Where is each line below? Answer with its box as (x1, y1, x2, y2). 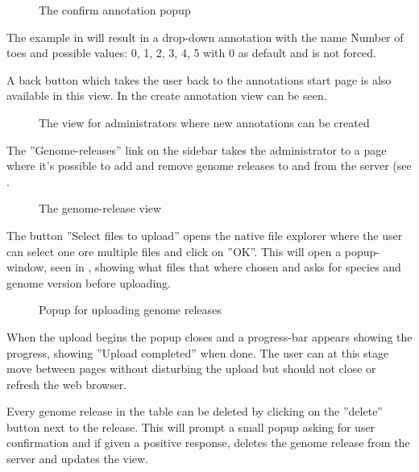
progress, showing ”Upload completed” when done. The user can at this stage (6, 344, 389, 361)
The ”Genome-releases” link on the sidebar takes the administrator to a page (6, 141, 387, 158)
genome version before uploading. (6, 274, 171, 291)
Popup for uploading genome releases (39, 301, 222, 318)
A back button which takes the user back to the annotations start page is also (6, 71, 392, 88)
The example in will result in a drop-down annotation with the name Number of (6, 28, 404, 45)
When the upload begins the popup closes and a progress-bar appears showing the (6, 328, 413, 345)
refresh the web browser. (6, 375, 127, 392)
